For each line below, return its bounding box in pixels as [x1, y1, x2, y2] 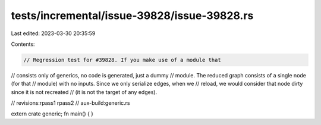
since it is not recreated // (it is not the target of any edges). [11, 88, 158, 95]
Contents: [11, 40, 35, 48]
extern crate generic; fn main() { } [11, 110, 94, 117]
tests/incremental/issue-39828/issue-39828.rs [11, 9, 254, 22]
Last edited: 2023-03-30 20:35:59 [11, 30, 96, 37]
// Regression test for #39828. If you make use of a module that [23, 57, 221, 63]
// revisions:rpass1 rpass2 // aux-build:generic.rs [11, 99, 130, 107]
